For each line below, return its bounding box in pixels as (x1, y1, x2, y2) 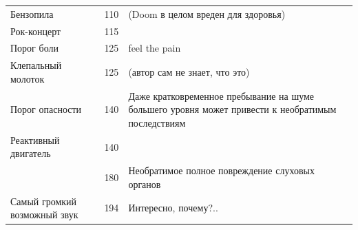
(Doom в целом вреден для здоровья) (128, 6, 286, 21)
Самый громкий (10, 194, 77, 208)
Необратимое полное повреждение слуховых (128, 163, 315, 178)
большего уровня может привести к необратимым (128, 102, 337, 116)
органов (128, 176, 161, 191)
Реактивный (10, 132, 60, 147)
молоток (10, 71, 45, 85)
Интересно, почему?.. (128, 200, 218, 215)
